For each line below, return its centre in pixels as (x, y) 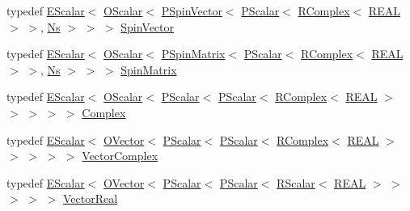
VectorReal (90, 198)
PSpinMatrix (193, 54)
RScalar (296, 182)
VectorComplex (120, 156)
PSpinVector (192, 11)
